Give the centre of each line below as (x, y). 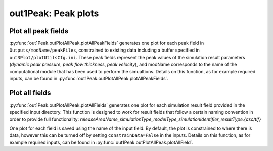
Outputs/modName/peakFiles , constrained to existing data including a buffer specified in (104, 50)
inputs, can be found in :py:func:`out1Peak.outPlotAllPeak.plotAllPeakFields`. (89, 79)
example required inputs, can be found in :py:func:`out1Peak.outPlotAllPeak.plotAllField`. (101, 142)
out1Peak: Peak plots (54, 13)
